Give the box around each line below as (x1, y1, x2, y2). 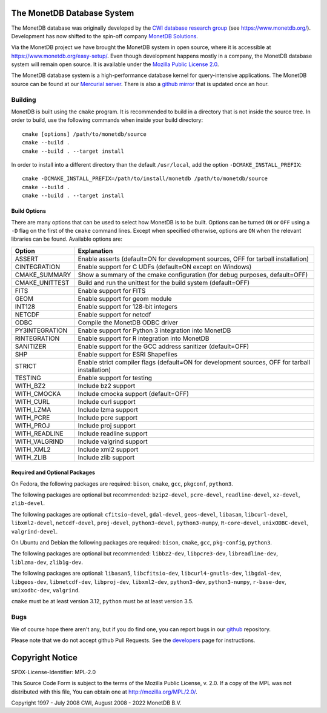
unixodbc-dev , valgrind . (11, 586, 80, 594)
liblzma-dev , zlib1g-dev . (11, 558, 84, 566)
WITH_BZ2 (15, 381, 46, 390)
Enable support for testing (78, 373, 153, 382)
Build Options (11, 207, 47, 215)
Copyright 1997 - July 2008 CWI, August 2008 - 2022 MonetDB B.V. (11, 699, 182, 706)
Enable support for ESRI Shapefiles (78, 350, 178, 358)
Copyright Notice (11, 652, 78, 663)
